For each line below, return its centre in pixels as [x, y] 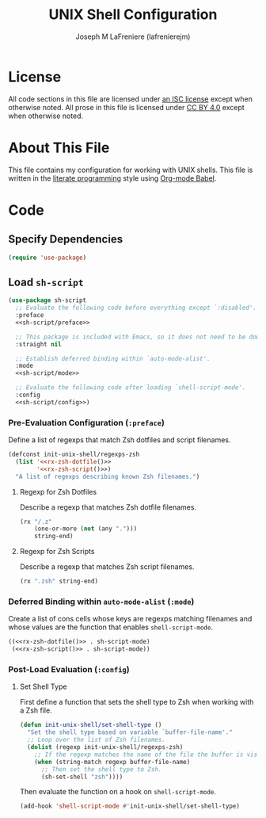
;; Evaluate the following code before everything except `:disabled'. [136, 308]
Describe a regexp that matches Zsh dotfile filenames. [108, 507]
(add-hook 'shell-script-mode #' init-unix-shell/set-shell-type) [129, 806]
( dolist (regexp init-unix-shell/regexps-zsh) [105, 747]
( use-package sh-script [47, 300]
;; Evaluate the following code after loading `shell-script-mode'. [131, 388]
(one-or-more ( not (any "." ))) [86, 529]
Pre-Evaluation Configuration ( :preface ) [86, 422]
